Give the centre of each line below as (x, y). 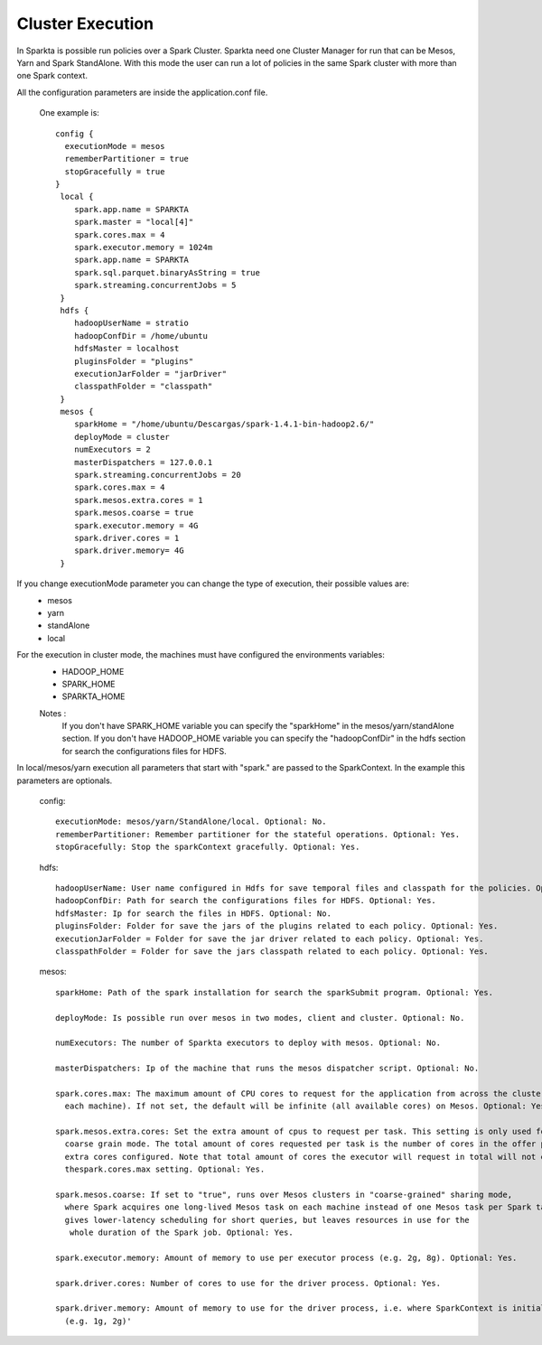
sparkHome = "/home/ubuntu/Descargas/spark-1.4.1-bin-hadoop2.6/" (224, 424)
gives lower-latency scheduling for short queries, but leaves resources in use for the (267, 1220)
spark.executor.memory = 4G (136, 525)
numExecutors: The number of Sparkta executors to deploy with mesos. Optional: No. (248, 1043)
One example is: (69, 113)
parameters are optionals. (65, 780)
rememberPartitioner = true (127, 159)
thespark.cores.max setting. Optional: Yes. (165, 1169)
